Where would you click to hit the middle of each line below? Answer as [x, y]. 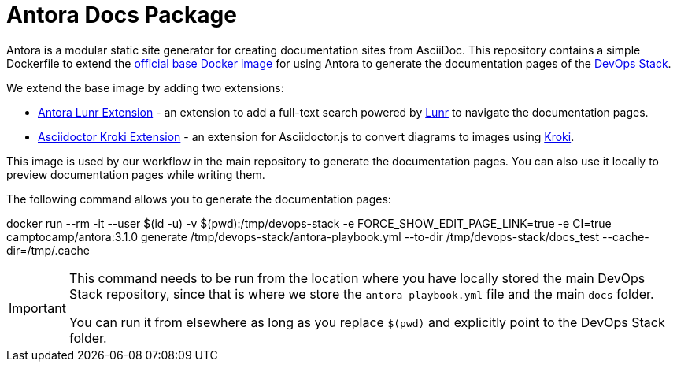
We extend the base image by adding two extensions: [145, 87]
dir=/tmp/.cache [48, 250]
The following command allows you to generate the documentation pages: [199, 199]
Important [37, 308]
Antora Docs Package [122, 15]
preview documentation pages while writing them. [136, 174]
